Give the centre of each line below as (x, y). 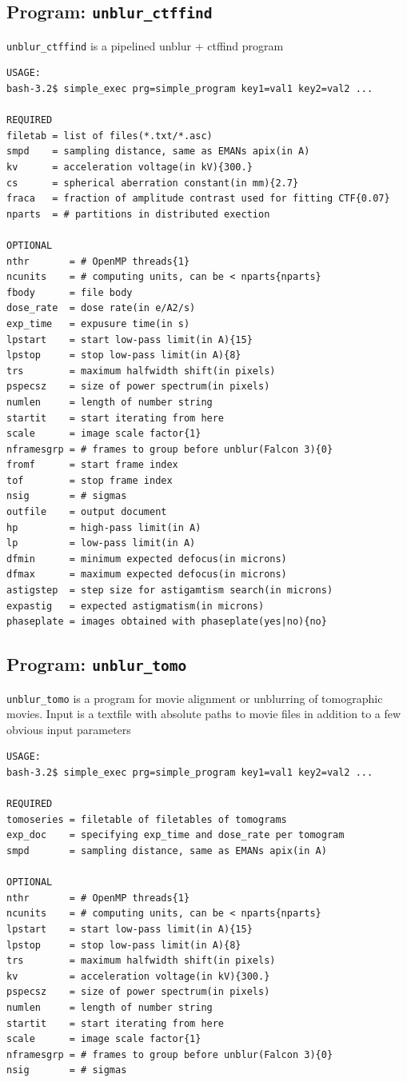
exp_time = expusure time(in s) (98, 323)
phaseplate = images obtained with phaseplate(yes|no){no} (167, 622)
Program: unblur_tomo (97, 664)
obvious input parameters (69, 729)
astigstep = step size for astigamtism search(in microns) (170, 591)
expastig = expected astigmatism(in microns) (136, 606)
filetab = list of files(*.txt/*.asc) (110, 136)
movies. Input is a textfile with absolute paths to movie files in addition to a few (204, 714)
